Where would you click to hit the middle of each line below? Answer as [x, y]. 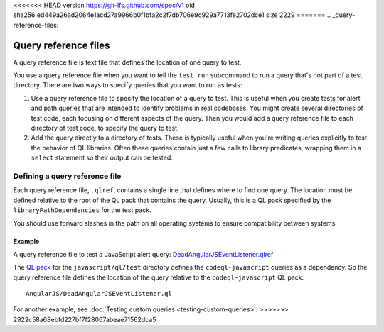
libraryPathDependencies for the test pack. [82, 210]
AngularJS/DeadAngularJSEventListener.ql [99, 294]
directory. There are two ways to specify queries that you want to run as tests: [128, 85]
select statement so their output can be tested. [102, 158]
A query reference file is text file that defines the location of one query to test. [127, 62]
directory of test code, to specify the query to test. [105, 128]
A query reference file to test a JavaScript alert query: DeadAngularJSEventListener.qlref [143, 254]
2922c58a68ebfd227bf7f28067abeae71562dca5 [85, 319]
